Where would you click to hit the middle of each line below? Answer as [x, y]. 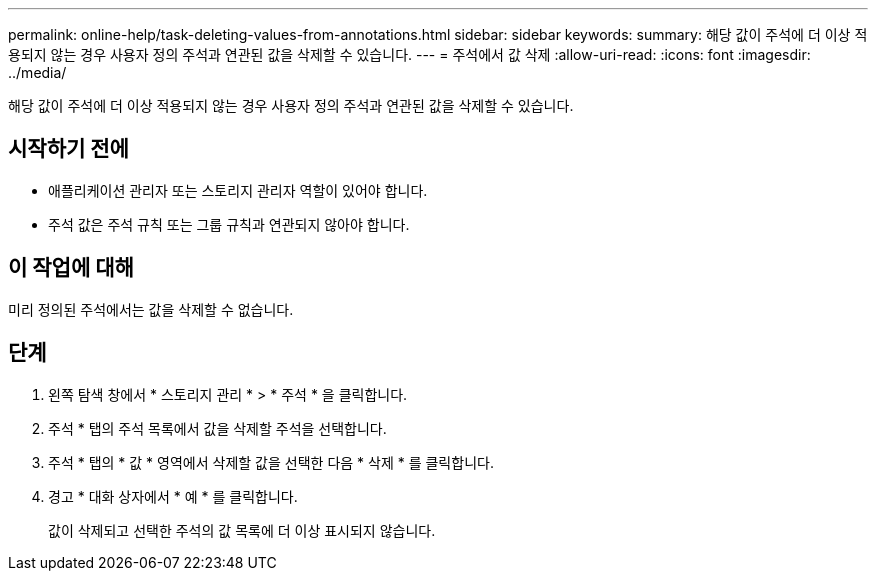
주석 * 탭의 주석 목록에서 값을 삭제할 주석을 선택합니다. [217, 428]
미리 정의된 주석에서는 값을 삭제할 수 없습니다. [151, 309]
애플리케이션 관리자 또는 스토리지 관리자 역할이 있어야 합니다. [238, 190]
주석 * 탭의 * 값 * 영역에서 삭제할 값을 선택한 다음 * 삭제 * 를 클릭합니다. [271, 462]
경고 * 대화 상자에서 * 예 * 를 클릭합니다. [173, 496]
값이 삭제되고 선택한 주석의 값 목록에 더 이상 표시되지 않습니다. [242, 530]
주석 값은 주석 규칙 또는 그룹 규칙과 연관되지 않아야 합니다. [229, 224]
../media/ [37, 72]
